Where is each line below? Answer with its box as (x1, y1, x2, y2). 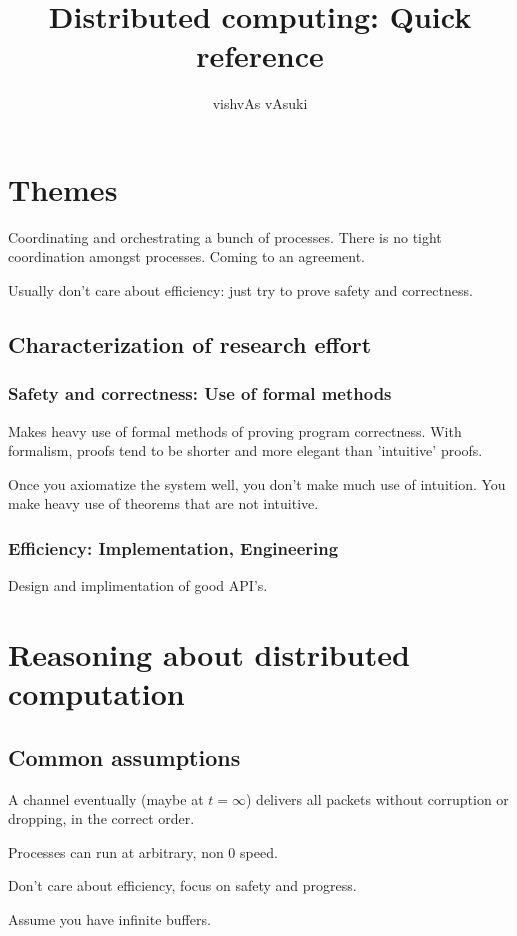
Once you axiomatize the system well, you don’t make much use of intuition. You (8, 473, 506, 494)
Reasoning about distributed (8, 634, 410, 674)
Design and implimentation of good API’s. (8, 575, 268, 596)
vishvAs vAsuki (212, 93, 308, 114)
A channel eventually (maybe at (8, 788, 204, 809)
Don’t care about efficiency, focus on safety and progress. (8, 875, 357, 896)
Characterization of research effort (8, 329, 372, 360)
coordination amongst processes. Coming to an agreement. (8, 246, 366, 267)
